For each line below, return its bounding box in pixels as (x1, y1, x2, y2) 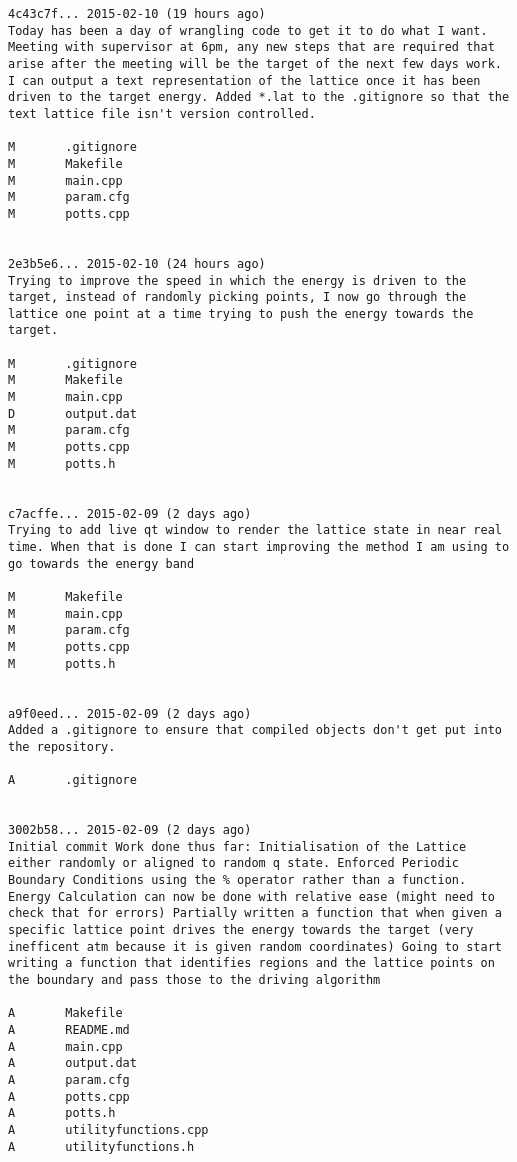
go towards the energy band (8, 556, 195, 571)
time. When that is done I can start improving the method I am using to (8, 540, 510, 554)
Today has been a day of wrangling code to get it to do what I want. (8, 23, 488, 38)
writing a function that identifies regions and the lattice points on (8, 956, 495, 971)
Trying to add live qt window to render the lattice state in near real (8, 523, 502, 538)
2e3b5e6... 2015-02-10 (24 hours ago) (8, 256, 266, 271)
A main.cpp (8, 1039, 123, 1054)
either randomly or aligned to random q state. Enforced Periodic (8, 856, 460, 871)
